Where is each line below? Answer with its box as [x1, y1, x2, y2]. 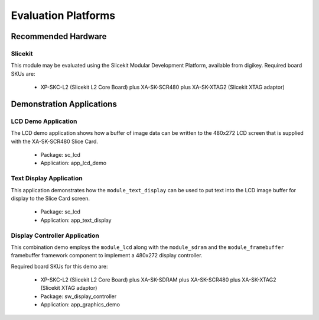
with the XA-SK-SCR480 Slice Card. [11, 138, 99, 145]
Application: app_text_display [40, 216, 112, 224]
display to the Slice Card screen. [11, 195, 90, 202]
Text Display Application [11, 174, 83, 183]
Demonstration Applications [11, 99, 118, 109]
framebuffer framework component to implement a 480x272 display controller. [11, 252, 203, 259]
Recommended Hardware [11, 31, 107, 41]
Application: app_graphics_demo [40, 301, 121, 308]
